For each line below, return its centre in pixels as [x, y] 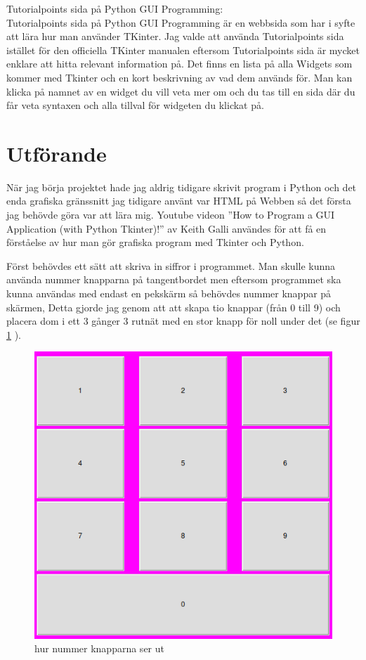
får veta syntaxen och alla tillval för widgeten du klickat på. [135, 105]
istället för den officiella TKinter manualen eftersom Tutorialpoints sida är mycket [183, 50]
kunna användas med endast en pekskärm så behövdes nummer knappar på [169, 293]
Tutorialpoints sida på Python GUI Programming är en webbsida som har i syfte [181, 22]
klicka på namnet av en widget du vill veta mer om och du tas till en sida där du [181, 91]
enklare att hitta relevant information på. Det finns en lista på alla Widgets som [179, 64]
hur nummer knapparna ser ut [99, 648]
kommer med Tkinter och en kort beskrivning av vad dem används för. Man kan [179, 77]
